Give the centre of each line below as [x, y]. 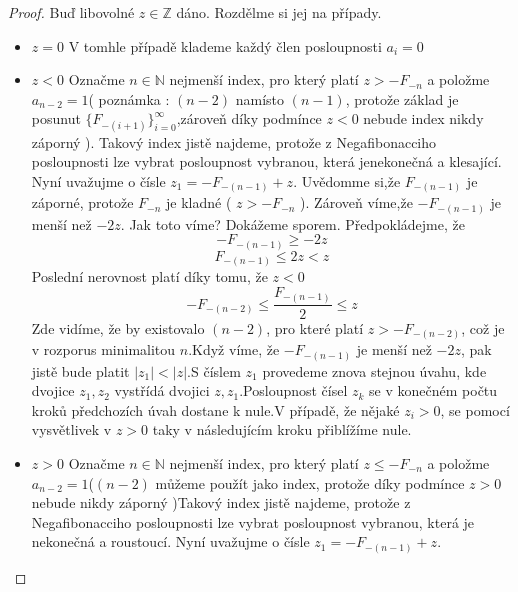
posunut [56, 118]
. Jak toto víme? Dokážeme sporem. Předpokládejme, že [292, 223]
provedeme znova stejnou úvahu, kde [374, 370]
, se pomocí [475, 409]
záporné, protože [82, 202]
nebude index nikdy [423, 118]
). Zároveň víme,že [356, 202]
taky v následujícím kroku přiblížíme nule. [282, 429]
